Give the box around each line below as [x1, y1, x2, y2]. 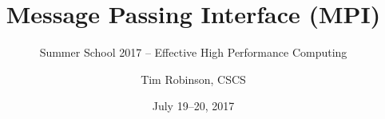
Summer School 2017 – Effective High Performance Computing [39, 44, 347, 61]
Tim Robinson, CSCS [141, 70, 246, 87]
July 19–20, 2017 [152, 97, 235, 114]
